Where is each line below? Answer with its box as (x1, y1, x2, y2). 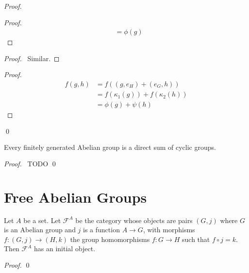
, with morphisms (143, 225, 195, 235)
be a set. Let (23, 215, 61, 225)
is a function (83, 225, 120, 235)
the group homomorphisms (70, 234, 150, 244)
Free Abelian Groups (4, 187, 147, 207)
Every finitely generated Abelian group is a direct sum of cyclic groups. (4, 142, 216, 152)
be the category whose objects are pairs (75, 215, 193, 225)
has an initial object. (34, 243, 96, 254)
